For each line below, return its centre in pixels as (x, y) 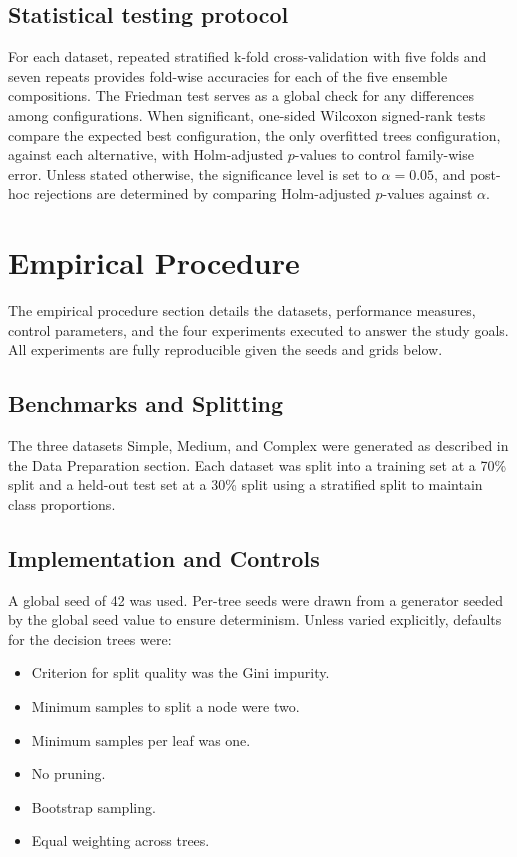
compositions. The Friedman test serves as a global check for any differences (241, 95)
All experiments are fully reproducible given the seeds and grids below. (225, 349)
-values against (427, 193)
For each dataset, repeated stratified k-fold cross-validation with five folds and (247, 56)
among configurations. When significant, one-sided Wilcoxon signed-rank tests (247, 114)
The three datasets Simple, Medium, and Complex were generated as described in (258, 445)
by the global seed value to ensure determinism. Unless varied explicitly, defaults (255, 619)
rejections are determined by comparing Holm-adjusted (202, 193)
